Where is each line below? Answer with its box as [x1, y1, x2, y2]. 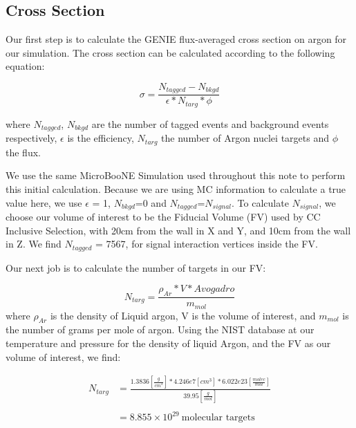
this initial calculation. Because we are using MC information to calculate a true [6, 182, 346, 196]
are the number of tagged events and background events [91, 116, 329, 131]
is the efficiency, [67, 131, 134, 145]
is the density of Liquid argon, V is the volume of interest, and [50, 308, 316, 322]
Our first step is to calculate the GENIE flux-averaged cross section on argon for [6, 32, 347, 46]
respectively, [6, 131, 57, 145]
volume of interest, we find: [6, 349, 121, 364]
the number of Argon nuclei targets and [161, 131, 329, 145]
